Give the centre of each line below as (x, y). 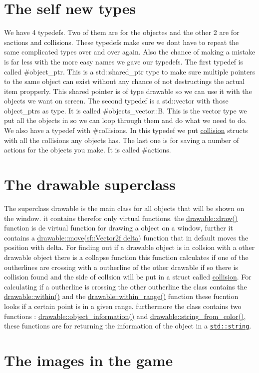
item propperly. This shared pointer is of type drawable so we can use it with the (128, 91)
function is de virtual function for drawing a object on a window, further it (119, 228)
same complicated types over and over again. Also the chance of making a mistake (130, 52)
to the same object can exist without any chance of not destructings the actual (125, 81)
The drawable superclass (90, 184)
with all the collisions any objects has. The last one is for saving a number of (122, 140)
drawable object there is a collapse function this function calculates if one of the (126, 257)
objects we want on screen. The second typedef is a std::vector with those (116, 101)
